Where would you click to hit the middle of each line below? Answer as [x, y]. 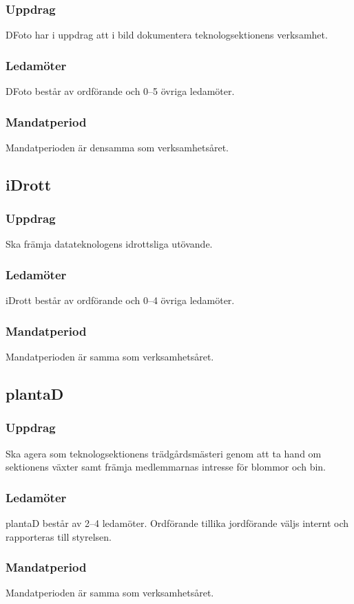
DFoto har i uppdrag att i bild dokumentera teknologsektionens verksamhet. [167, 35]
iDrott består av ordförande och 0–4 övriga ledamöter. [120, 300]
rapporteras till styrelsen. [59, 536]
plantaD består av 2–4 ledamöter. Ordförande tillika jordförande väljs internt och [177, 523]
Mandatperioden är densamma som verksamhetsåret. [117, 147]
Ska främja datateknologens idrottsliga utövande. [109, 244]
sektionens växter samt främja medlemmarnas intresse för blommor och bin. [166, 467]
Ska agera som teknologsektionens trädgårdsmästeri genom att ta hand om [164, 453]
